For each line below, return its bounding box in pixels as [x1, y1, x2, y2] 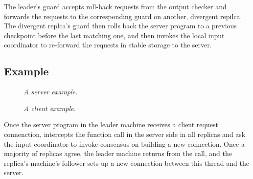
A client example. [23, 103, 76, 113]
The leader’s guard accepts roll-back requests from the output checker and [4, 1, 227, 11]
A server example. [23, 87, 78, 97]
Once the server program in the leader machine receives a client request [4, 119, 218, 130]
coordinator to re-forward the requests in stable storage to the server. [4, 40, 212, 50]
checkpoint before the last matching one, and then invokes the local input [4, 30, 225, 40]
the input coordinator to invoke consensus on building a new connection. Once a [4, 138, 245, 149]
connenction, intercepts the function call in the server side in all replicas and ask [4, 129, 246, 139]
